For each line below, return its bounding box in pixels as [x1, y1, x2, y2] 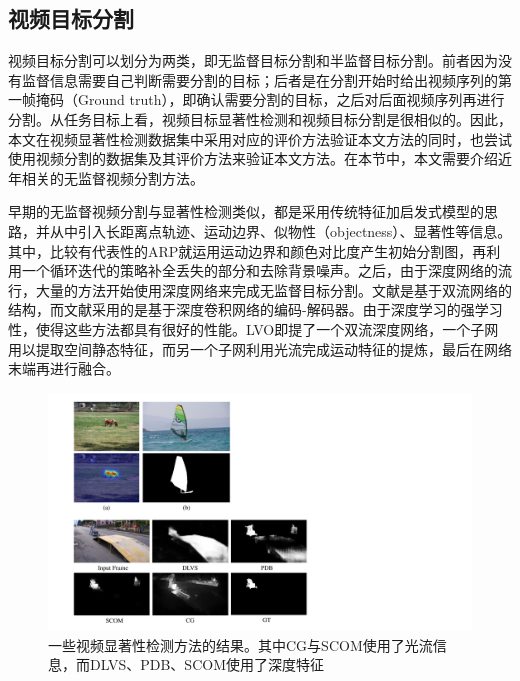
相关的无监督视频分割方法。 [21, 167, 204, 188]
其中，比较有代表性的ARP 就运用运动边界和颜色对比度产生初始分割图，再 [8, 240, 487, 261]
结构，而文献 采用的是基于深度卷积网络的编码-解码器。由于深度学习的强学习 [8, 299, 503, 320]
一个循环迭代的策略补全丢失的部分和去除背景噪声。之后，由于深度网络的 [21, 260, 498, 281]
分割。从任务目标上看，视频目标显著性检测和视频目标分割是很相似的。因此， [8, 108, 512, 129]
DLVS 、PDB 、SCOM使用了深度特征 [89, 654, 324, 675]
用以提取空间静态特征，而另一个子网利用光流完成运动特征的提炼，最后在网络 [8, 338, 512, 359]
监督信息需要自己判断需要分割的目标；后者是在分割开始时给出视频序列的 [21, 69, 498, 90]
